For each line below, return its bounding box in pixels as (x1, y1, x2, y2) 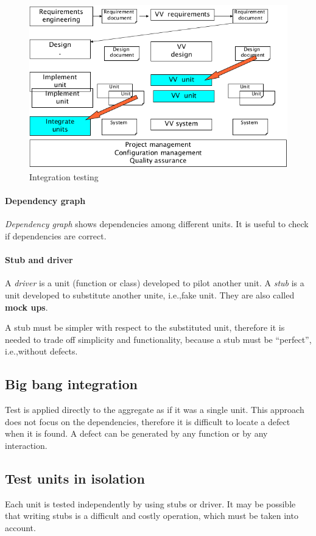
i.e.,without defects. (5, 345, 78, 358)
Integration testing (29, 171, 99, 183)
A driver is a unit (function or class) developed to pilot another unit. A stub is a (5, 277, 304, 289)
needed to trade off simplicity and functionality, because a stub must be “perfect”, (5, 333, 312, 345)
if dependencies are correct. (5, 230, 107, 242)
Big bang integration (5, 375, 138, 393)
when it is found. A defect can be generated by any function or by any (5, 427, 268, 440)
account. (5, 521, 36, 534)
